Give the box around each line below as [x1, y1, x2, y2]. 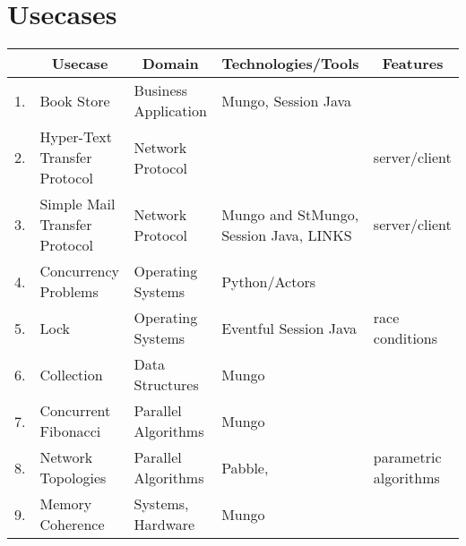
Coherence [39, 514, 105, 535]
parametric [373, 447, 442, 468]
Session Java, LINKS [221, 224, 352, 245]
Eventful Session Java [221, 317, 357, 338]
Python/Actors [221, 270, 315, 292]
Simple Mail [39, 193, 116, 215]
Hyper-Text [39, 126, 112, 148]
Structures [134, 374, 199, 396]
